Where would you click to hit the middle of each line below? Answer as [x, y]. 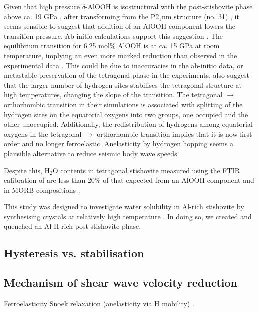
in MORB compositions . [42, 189]
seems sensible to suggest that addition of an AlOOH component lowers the [120, 26]
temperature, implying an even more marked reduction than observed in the [121, 55]
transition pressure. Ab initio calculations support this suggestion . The [113, 36]
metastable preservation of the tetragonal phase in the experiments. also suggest [127, 75]
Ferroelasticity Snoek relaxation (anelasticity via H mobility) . [99, 303]
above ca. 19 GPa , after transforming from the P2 [82, 16]
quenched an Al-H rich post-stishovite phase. [73, 226]
